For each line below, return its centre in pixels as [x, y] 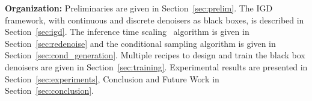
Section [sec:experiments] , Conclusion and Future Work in [112, 78]
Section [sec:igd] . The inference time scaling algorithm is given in [127, 32]
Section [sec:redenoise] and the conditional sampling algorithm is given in [140, 43]
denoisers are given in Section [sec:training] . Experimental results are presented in [156, 66]
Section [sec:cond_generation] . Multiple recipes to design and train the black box [155, 55]
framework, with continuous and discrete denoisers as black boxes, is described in [154, 20]
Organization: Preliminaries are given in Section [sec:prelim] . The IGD [139, 8]
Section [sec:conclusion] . [49, 90]
